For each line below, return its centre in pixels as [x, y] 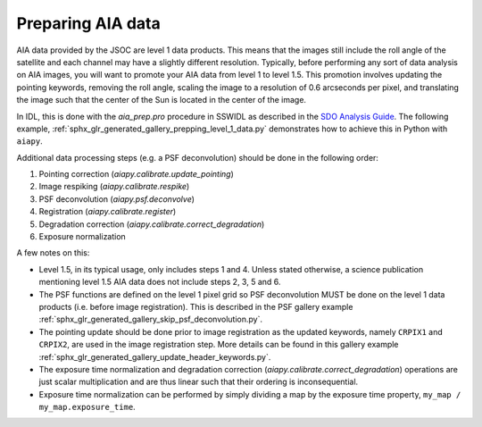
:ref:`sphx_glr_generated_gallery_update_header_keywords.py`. [155, 356]
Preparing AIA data [88, 23]
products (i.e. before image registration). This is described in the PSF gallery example [196, 306]
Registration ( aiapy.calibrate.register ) [108, 212]
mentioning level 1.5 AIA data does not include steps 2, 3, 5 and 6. [160, 282]
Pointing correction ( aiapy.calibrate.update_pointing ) [136, 174]
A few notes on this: [53, 253]
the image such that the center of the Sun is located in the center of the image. [162, 100]
